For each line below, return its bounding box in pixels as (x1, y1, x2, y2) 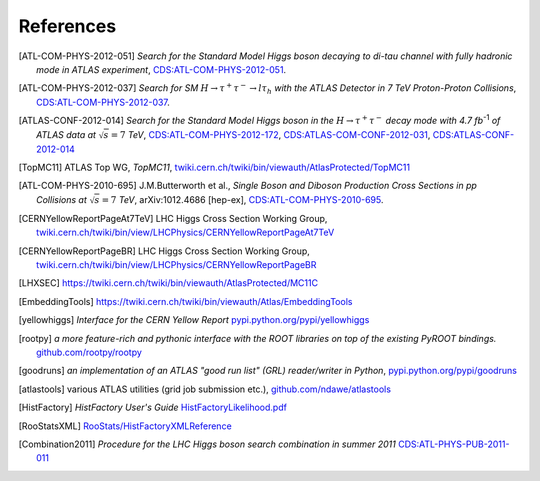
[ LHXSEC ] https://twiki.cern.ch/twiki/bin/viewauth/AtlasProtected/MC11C (18, 277, 319, 289)
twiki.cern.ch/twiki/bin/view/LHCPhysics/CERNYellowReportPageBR (36, 259, 317, 271)
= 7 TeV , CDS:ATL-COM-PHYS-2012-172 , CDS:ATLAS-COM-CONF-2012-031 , (110, 128, 431, 140)
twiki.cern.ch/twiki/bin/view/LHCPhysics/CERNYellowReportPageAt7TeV (36, 226, 335, 239)
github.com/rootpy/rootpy (36, 346, 142, 358)
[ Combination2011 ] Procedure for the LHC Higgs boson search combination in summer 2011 (18, 438, 397, 450)
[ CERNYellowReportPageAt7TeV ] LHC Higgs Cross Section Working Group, (18, 212, 328, 224)
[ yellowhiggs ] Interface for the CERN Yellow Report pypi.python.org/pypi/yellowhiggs (18, 314, 370, 326)
